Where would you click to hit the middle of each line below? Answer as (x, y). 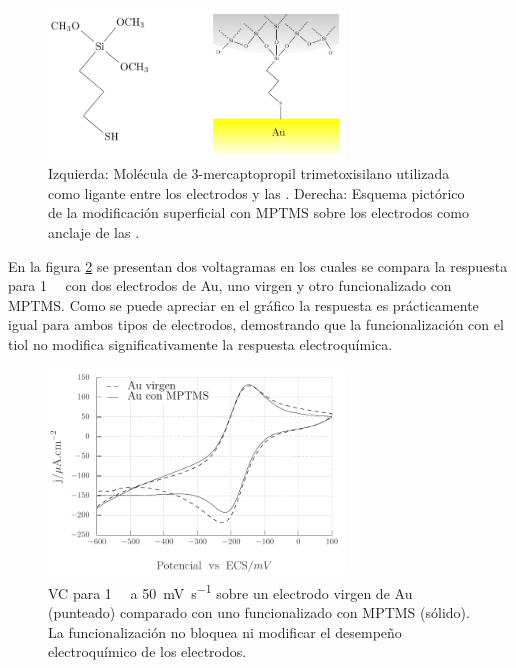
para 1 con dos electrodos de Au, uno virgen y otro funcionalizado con (230, 285)
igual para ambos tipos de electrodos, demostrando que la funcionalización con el (256, 324)
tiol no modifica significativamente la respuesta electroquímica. (200, 343)
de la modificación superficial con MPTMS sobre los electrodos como (258, 212)
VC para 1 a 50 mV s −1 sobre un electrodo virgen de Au (230, 591)
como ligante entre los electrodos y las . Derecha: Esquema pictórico (256, 192)
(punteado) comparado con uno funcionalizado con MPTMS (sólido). (259, 612)
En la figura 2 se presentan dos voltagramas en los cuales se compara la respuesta (258, 265)
